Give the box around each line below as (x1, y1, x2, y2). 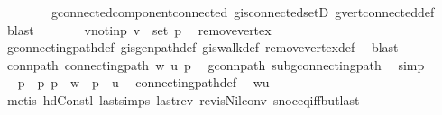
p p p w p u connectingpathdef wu (17, 73, 270, 92)
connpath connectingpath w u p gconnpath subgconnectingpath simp (6, 55, 425, 74)
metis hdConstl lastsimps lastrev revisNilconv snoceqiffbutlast (6, 90, 360, 109)
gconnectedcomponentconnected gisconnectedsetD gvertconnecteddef (51, 3, 435, 21)
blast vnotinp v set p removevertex (6, 20, 272, 39)
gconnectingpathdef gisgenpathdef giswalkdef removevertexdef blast (6, 38, 399, 57)
